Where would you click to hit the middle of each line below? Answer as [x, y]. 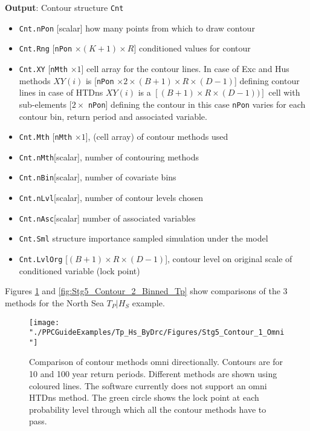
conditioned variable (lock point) [79, 270]
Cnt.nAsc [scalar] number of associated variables [107, 218]
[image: [44, 322]
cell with [284, 92]
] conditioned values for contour [192, 48]
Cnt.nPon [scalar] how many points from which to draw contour [137, 28]
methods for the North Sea [54, 302]
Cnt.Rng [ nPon [46, 48]
